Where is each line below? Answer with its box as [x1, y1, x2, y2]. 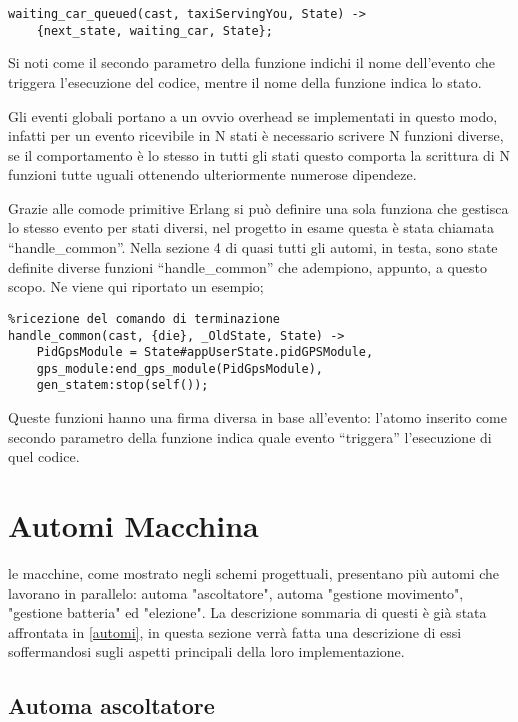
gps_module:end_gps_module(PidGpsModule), [36, 361, 323, 376]
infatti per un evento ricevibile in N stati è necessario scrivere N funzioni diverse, [8, 125, 504, 146]
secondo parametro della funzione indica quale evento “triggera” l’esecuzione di [8, 426, 492, 447]
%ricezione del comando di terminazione [8, 311, 281, 326]
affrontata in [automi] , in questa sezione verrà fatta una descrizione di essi [8, 621, 462, 642]
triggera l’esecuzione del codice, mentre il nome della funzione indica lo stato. [8, 71, 482, 92]
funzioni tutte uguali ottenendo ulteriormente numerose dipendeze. [8, 164, 417, 185]
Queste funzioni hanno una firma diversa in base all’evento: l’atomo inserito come [8, 407, 507, 428]
